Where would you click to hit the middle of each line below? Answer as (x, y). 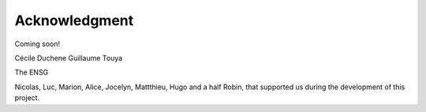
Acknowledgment (74, 20)
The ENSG (32, 72)
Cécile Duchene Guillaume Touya (69, 58)
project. (27, 98)
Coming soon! (37, 44)
